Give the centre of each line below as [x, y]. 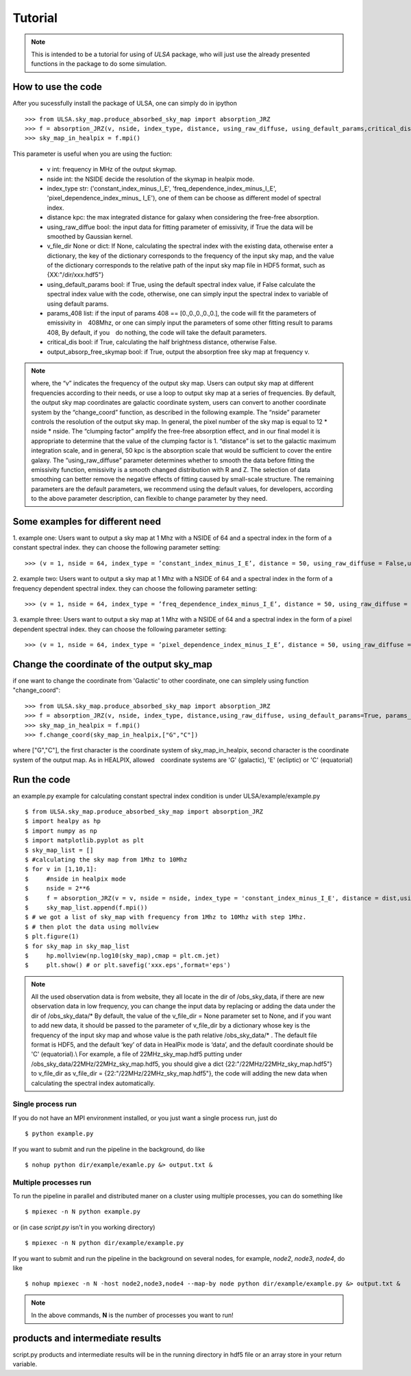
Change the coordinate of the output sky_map [112, 664]
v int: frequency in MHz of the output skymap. [112, 169]
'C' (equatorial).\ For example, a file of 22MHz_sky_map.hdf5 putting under [137, 1054]
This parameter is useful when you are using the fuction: [92, 154]
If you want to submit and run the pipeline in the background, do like [109, 1149]
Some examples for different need [87, 521]
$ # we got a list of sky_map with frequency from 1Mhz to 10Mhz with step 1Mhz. [166, 917]
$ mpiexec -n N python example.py [83, 1212]
